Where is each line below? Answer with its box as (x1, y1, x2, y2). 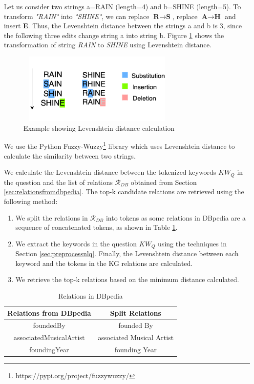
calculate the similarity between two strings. (4, 150, 136, 161)
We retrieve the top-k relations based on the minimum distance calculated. (15, 274, 239, 284)
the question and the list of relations (4, 177, 113, 187)
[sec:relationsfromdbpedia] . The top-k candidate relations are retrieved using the (4, 186, 244, 197)
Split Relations (110, 307, 161, 318)
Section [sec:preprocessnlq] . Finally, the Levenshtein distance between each (15, 248, 239, 259)
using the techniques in (158, 238, 227, 248)
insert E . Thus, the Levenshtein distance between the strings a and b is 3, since (4, 20, 242, 31)
